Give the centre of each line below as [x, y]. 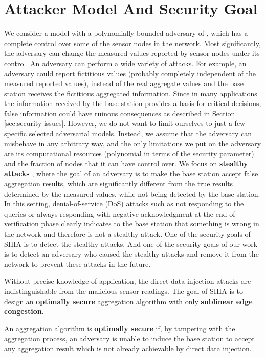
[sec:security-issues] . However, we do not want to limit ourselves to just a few [125, 123]
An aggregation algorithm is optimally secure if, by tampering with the [120, 328]
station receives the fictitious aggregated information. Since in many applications [131, 93]
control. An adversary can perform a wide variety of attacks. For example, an [125, 63]
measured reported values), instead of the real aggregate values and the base [124, 83]
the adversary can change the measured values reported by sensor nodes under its [132, 53]
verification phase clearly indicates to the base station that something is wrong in [132, 224]
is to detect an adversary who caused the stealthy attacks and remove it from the [131, 254]
